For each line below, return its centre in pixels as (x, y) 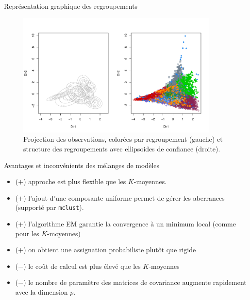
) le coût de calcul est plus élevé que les (82, 266)
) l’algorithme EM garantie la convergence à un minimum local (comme (130, 223)
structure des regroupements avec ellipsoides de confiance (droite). (122, 148)
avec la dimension (42, 291)
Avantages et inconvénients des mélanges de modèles (82, 165)
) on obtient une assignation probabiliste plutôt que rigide (110, 250)
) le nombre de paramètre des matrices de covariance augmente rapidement (135, 282)
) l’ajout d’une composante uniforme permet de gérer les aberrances (124, 197)
